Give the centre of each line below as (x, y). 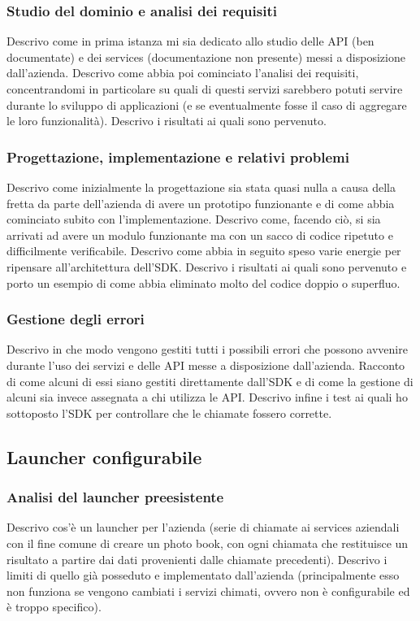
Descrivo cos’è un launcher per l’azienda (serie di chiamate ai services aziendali (203, 527)
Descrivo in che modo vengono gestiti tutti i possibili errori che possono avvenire (207, 349)
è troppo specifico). (54, 607)
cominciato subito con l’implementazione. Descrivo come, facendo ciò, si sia (194, 219)
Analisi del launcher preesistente (115, 497)
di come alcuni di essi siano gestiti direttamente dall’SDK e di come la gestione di (210, 381)
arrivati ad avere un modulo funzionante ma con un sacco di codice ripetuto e (200, 235)
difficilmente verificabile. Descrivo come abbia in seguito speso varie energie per (204, 251)
